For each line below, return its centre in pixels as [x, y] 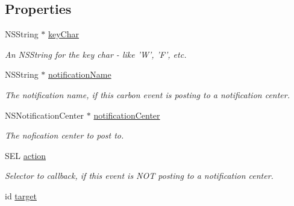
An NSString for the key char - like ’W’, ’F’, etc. [96, 54]
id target [21, 195]
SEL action [26, 155]
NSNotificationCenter [45, 115]
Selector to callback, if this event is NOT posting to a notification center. [139, 176]
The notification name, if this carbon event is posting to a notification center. [148, 94]
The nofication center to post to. [64, 135]
